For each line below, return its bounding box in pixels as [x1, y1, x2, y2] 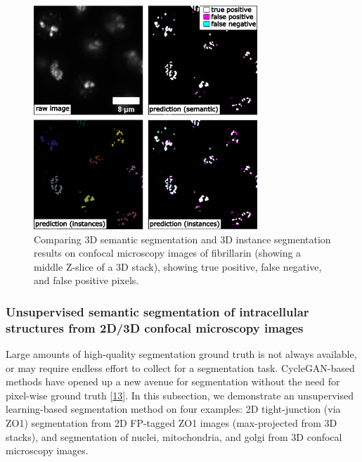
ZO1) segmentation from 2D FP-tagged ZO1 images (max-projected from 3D [6, 416, 337, 430]
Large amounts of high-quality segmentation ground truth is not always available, [6, 347, 357, 361]
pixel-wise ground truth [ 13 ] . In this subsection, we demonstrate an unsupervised [6, 387, 354, 402]
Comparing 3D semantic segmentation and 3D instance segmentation [34, 231, 331, 246]
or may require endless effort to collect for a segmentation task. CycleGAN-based [6, 360, 355, 375]
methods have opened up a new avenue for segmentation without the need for [6, 374, 340, 389]
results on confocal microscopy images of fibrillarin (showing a [34, 245, 302, 260]
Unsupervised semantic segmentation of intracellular [6, 302, 309, 320]
